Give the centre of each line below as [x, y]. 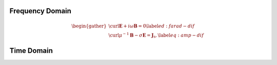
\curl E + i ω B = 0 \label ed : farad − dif [152, 26]
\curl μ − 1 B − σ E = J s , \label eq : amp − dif [156, 35]
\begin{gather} [89, 26]
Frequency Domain [41, 11]
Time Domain [31, 51]
